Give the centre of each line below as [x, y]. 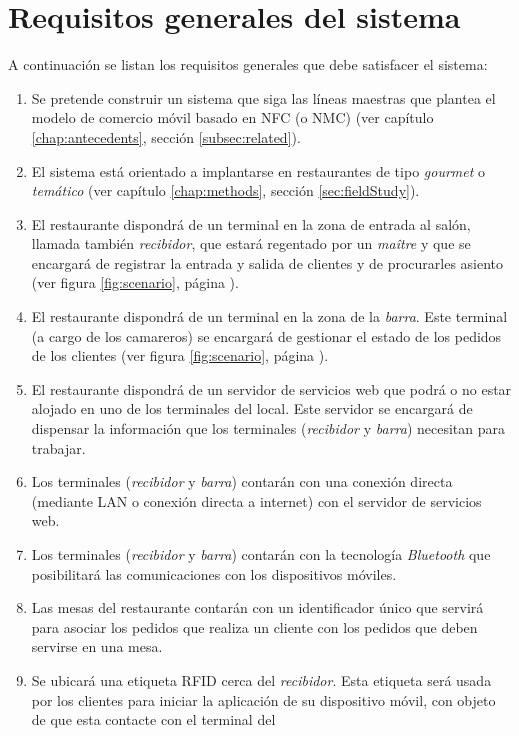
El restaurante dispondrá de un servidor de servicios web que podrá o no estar [271, 388]
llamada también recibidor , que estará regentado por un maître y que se [251, 243]
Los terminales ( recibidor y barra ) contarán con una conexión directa [242, 481]
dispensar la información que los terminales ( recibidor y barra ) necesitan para [268, 428]
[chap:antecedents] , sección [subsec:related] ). [166, 136]
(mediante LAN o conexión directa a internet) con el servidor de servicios [256, 500]
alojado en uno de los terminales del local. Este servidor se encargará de [252, 408]
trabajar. [58, 447]
